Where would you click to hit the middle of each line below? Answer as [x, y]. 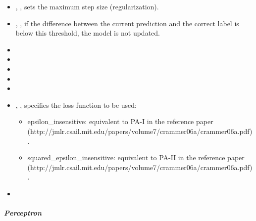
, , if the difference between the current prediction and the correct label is [127, 23]
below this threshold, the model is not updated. [88, 33]
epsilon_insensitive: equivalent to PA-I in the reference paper [120, 121]
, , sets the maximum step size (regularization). [87, 6]
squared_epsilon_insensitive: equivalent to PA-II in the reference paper [136, 157]
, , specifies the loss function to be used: [76, 105]
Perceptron [23, 213]
